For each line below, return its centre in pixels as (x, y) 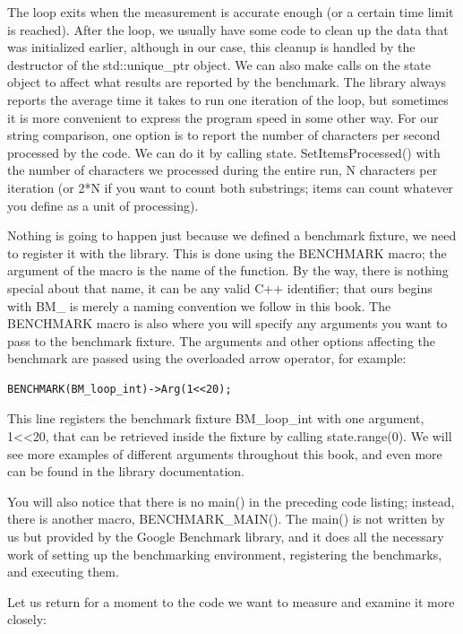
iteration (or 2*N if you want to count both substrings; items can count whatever (230, 187)
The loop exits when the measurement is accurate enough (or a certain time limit (231, 12)
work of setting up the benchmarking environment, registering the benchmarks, (225, 554)
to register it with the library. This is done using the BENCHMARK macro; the (227, 252)
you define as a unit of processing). (103, 205)
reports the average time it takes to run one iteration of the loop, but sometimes (228, 99)
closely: (27, 619)
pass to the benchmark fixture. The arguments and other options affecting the (222, 340)
